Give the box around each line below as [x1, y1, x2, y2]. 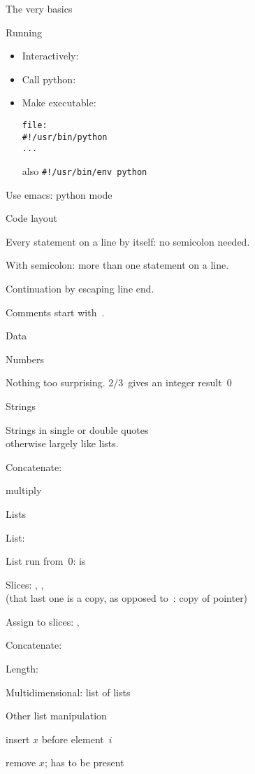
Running [6, 24, 42, 39]
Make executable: [22, 95, 96, 110]
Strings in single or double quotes [6, 422, 149, 437]
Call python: [22, 71, 76, 86]
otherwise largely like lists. [6, 436, 119, 451]
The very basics [6, 1, 73, 15]
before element [41, 731, 104, 746]
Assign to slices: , [6, 614, 80, 628]
